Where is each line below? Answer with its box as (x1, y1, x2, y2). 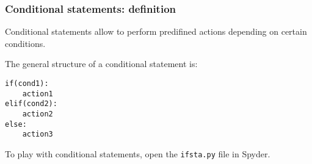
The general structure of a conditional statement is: (5, 57, 198, 70)
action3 (22, 130, 53, 139)
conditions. (5, 37, 46, 49)
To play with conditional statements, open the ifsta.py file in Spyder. (5, 147, 270, 160)
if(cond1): (5, 79, 49, 88)
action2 (22, 109, 53, 118)
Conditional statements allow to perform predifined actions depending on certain (5, 25, 307, 38)
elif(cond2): (5, 99, 57, 109)
